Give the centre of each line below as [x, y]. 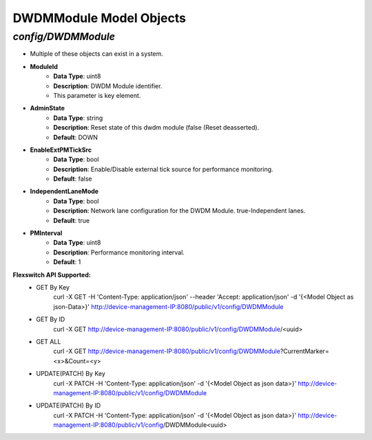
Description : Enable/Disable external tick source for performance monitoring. [163, 169]
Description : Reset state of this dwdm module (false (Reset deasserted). [156, 128]
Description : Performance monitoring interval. [119, 252]
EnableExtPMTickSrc [61, 150]
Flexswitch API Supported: [52, 274]
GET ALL [49, 341]
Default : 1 [67, 262]
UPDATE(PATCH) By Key [71, 374]
